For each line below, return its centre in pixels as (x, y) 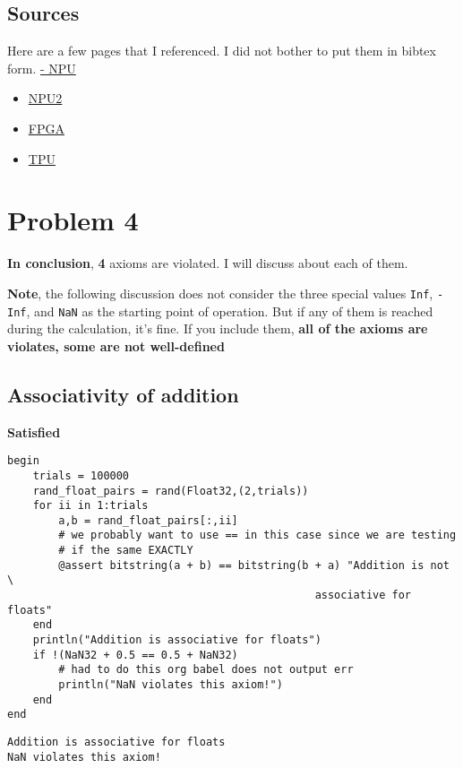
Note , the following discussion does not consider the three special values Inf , (220, 293)
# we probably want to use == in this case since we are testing (257, 535)
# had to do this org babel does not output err (206, 670)
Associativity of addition (123, 394)
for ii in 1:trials (90, 506)
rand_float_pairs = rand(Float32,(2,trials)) (171, 491)
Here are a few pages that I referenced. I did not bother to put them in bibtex (222, 51)
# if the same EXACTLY (126, 551)
